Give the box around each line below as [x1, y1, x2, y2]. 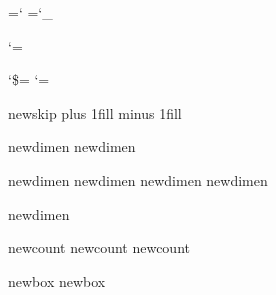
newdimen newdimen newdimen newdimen [8, 169, 268, 190]
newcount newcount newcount [8, 237, 190, 258]
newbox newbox [8, 270, 106, 291]
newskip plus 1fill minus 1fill [8, 102, 182, 123]
